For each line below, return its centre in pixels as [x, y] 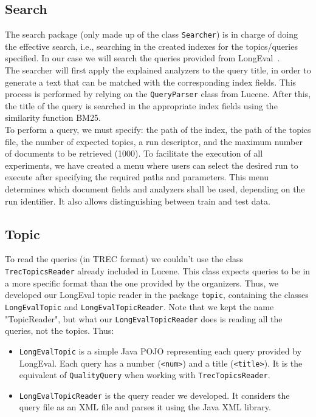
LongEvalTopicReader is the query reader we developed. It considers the [154, 395]
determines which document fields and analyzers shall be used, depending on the [155, 189]
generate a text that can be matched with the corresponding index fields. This [151, 82]
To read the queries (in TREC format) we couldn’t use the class [124, 259]
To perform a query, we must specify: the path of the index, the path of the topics [158, 130]
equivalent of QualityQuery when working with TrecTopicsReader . [145, 375]
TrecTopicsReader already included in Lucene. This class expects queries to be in [158, 271]
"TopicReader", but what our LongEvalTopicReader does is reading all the [144, 318]
